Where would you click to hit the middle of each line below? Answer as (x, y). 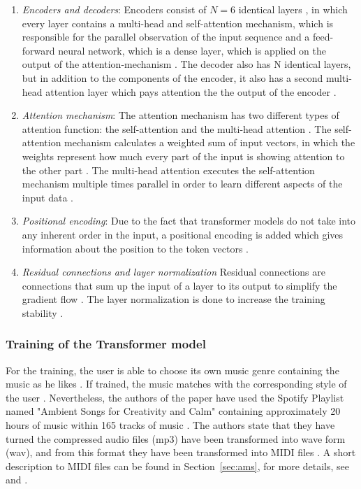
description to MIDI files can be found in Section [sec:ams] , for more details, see (177, 466)
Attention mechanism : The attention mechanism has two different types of (180, 115)
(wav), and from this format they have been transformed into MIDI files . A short (181, 452)
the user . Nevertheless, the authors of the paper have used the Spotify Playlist (175, 397)
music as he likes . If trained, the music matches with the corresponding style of (176, 384)
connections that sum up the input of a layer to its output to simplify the (179, 285)
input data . (47, 197)
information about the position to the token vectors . (135, 248)
